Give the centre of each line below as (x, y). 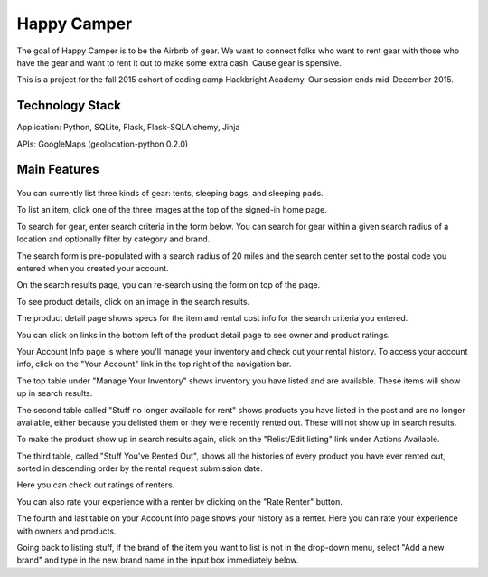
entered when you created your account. (93, 268)
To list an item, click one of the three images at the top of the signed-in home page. (172, 210)
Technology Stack (69, 105)
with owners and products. (66, 531)
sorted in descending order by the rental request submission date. (140, 468)
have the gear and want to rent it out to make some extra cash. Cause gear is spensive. (179, 62)
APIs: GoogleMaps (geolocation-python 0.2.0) (103, 144)
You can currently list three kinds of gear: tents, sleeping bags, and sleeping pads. (170, 194)
